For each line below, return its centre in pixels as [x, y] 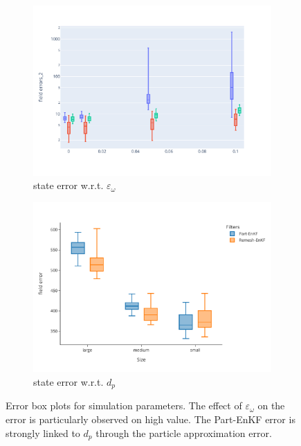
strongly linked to [43, 432]
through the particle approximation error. [184, 432]
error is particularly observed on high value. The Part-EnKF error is [150, 419]
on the [271, 405]
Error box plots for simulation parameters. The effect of [124, 405]
